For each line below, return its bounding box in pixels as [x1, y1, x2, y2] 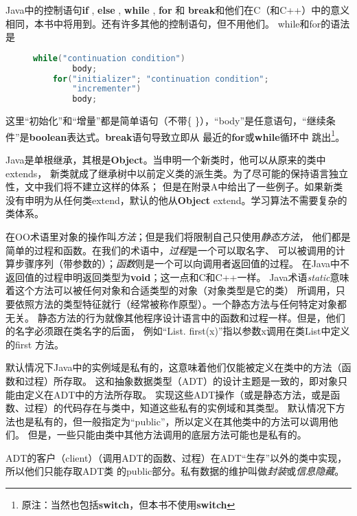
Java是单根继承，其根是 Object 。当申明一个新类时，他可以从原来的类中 [5, 153, 326, 166]
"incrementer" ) [72, 84, 141, 94]
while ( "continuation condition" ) [33, 53, 185, 63]
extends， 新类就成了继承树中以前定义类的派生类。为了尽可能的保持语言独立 [5, 166, 349, 180]
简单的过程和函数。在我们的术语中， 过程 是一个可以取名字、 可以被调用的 [5, 243, 336, 257]
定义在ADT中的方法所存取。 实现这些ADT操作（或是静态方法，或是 [24, 387, 331, 401]
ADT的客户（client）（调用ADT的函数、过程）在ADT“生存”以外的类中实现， [5, 450, 347, 464]
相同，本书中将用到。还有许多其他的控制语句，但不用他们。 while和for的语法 [5, 16, 350, 30]
